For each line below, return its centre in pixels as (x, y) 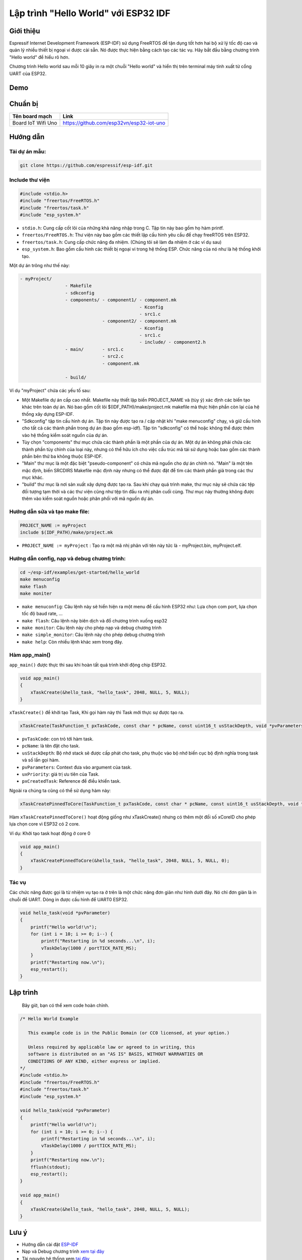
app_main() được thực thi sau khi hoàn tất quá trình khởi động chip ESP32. (88, 665)
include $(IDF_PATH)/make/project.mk (66, 532)
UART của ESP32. (28, 74)
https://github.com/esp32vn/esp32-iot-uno (114, 122)
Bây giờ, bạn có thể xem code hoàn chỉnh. (65, 1005)
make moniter (36, 593)
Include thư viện (30, 180)
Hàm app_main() (30, 655)
